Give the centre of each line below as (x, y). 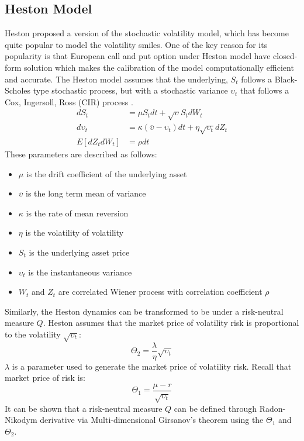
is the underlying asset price (79, 252)
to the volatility (33, 334)
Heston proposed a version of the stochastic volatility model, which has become (147, 33)
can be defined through (215, 408)
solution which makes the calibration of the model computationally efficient (159, 67)
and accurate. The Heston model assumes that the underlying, (116, 79)
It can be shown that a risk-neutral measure (84, 408)
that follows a (265, 90)
